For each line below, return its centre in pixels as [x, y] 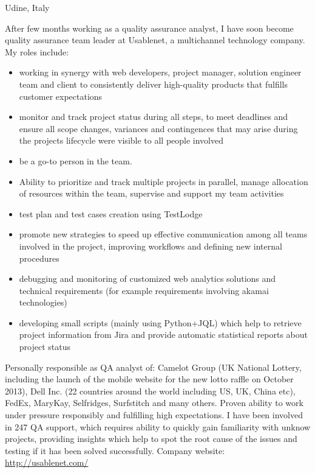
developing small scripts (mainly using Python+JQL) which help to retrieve [160, 322]
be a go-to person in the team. [76, 160]
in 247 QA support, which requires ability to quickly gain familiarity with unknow [158, 426]
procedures [39, 258]
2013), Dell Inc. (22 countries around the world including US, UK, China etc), [150, 391]
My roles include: [37, 51]
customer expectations [61, 96]
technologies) [43, 302]
